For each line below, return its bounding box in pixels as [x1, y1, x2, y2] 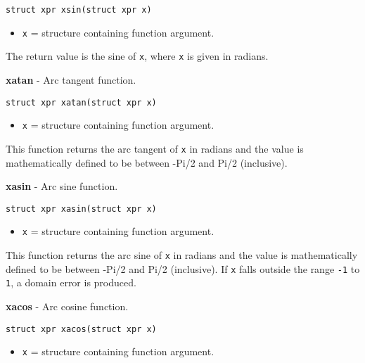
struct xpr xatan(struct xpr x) [6, 97, 157, 108]
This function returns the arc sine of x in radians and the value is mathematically [6, 248, 358, 262]
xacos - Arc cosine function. [6, 299, 129, 313]
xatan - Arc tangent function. [6, 72, 136, 87]
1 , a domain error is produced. [6, 275, 136, 290]
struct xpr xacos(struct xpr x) [6, 324, 157, 334]
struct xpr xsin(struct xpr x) [6, 5, 152, 15]
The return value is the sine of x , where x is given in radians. [6, 49, 269, 63]
